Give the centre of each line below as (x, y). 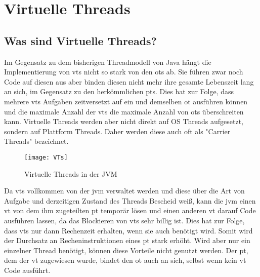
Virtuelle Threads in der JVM (71, 173)
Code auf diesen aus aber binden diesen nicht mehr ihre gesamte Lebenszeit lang (129, 81)
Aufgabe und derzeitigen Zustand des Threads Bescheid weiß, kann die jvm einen (130, 200)
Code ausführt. (27, 270)
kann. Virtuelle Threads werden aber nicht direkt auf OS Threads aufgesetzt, (124, 121)
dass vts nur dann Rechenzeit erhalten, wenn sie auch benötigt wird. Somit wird (128, 230)
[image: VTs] (46, 157)
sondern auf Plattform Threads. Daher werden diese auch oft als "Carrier (117, 131)
